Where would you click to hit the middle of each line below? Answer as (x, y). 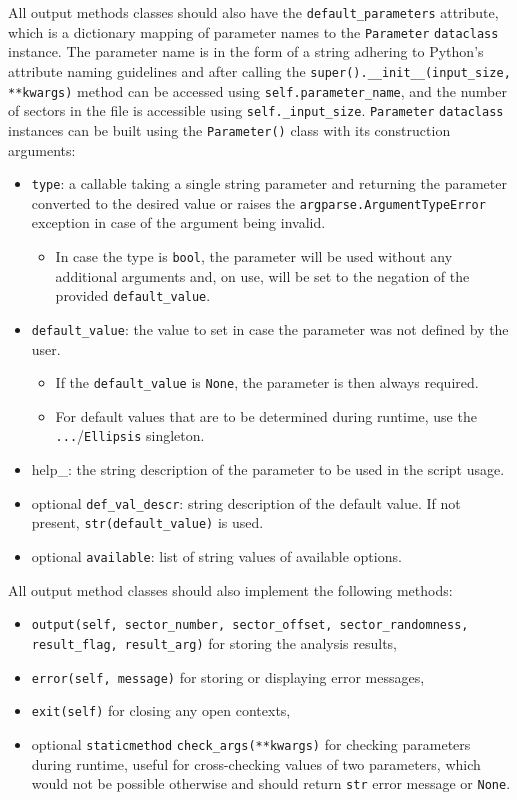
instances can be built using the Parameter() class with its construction (229, 129)
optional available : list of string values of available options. (216, 556)
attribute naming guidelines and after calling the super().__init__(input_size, (259, 70)
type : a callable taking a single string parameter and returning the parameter (269, 183)
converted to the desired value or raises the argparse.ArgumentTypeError (258, 202)
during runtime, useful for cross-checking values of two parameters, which (256, 763)
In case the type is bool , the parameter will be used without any (254, 256)
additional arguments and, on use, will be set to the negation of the (262, 275)
